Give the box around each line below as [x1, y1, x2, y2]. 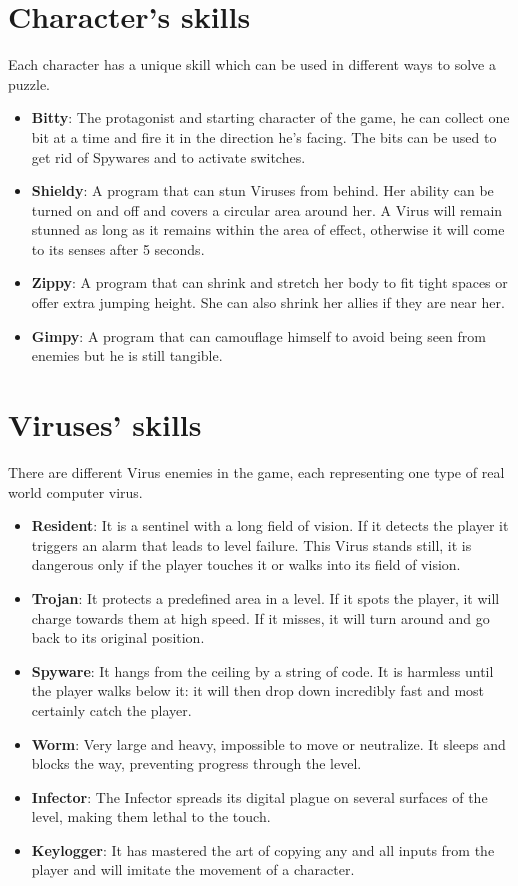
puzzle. [8, 73, 50, 94]
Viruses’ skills [8, 404, 202, 445]
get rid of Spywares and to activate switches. [31, 146, 306, 167]
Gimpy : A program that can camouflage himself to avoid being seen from [31, 325, 486, 346]
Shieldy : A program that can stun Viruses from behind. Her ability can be [31, 180, 494, 201]
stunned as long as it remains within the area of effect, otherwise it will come [31, 219, 505, 240]
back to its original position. [31, 627, 205, 648]
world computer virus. [8, 481, 143, 502]
